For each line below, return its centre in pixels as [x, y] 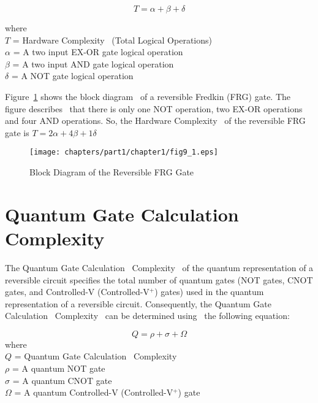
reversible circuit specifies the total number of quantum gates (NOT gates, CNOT [159, 279]
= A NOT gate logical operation [72, 76]
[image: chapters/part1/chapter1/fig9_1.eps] [124, 152]
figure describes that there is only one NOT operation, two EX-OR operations [154, 108]
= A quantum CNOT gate [62, 380]
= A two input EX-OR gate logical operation [98, 52]
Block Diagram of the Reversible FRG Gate [112, 172]
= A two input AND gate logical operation [93, 63]
